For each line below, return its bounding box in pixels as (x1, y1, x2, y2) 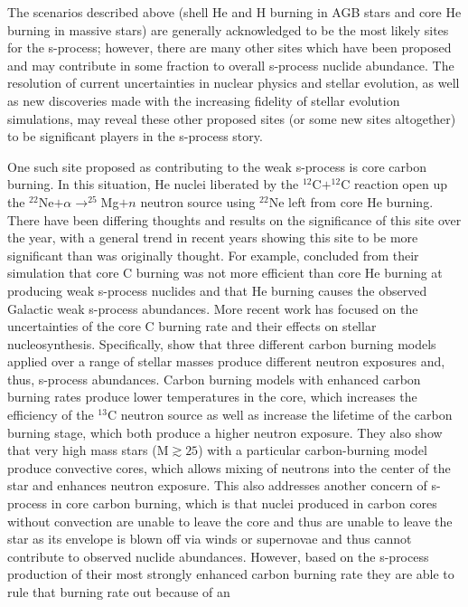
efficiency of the (7, 405, 94, 424)
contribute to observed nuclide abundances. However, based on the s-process (7, 546, 429, 565)
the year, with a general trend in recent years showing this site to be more (7, 228, 418, 247)
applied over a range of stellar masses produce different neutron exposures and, (7, 352, 445, 371)
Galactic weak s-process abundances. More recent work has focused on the (7, 299, 418, 318)
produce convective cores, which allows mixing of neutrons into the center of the (7, 458, 451, 477)
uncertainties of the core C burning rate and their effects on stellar (7, 317, 377, 336)
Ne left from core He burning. (268, 192, 434, 211)
